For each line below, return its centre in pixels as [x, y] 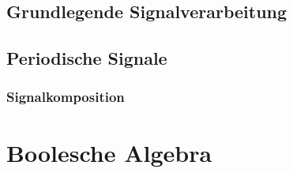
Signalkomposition [66, 97]
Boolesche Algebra [109, 152]
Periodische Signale [87, 58]
